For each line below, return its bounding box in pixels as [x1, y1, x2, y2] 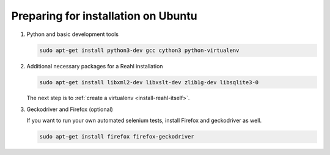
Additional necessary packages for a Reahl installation [26, 62, 163, 70]
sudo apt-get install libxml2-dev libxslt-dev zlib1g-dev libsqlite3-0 [39, 79, 259, 85]
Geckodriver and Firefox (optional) [26, 106, 113, 113]
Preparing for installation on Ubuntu [11, 9, 198, 23]
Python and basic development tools [26, 31, 119, 38]
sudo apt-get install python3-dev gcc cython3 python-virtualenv [39, 46, 240, 54]
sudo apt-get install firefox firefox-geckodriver [39, 133, 195, 140]
